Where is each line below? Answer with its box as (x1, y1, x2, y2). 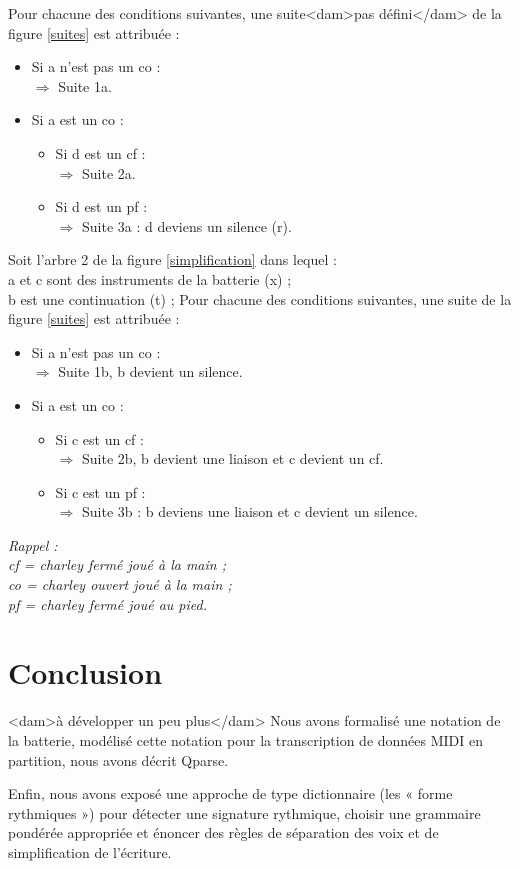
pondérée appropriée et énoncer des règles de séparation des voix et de (8, 822, 439, 843)
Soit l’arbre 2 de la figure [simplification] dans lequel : (8, 249, 337, 270)
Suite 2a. (81, 162, 136, 183)
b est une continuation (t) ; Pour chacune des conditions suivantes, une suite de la (8, 288, 512, 309)
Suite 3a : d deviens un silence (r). (81, 215, 292, 236)
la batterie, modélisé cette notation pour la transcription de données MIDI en (8, 729, 484, 750)
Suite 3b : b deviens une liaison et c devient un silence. (81, 501, 418, 522)
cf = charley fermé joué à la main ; (8, 554, 226, 575)
